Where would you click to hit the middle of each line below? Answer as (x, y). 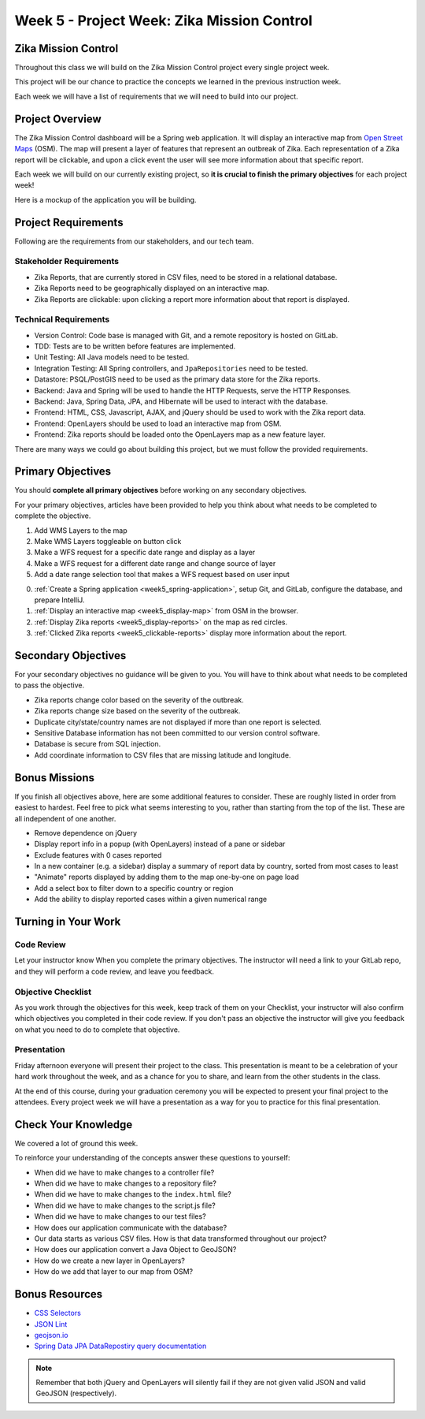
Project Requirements (69, 222)
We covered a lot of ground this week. (76, 1143)
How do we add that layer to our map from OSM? (113, 1272)
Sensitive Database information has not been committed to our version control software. (177, 733)
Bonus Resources (59, 1294)
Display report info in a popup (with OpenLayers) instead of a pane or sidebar (160, 844)
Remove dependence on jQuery (86, 832)
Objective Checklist (53, 992)
